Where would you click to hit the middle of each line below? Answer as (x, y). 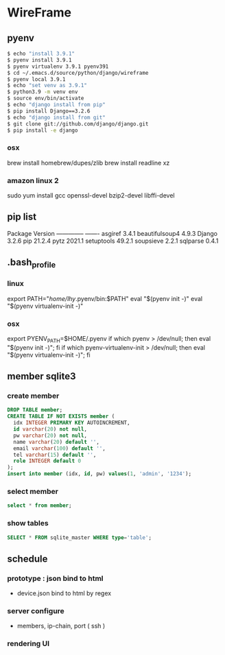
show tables (28, 523)
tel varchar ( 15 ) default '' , (55, 455)
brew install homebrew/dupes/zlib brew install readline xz (88, 163)
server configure (36, 611)
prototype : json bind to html (56, 578)
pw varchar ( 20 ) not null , (50, 436)
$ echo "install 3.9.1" (41, 53)
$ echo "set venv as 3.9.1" (47, 86)
